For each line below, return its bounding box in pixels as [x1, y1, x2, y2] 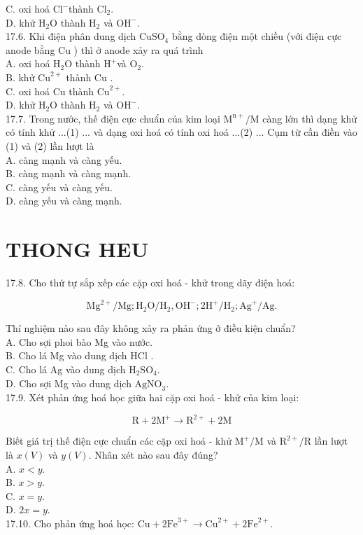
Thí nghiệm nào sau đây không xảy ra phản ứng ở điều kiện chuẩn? [6, 321, 296, 335]
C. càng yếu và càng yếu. [6, 179, 113, 194]
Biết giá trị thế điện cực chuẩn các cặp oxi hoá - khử [6, 433, 232, 448]
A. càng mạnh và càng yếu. [6, 152, 122, 167]
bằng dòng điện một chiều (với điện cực [171, 29, 342, 43]
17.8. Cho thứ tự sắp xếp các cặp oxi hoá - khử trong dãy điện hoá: [6, 275, 295, 290]
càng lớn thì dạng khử [262, 111, 357, 125]
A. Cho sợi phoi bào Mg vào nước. [6, 334, 153, 349]
